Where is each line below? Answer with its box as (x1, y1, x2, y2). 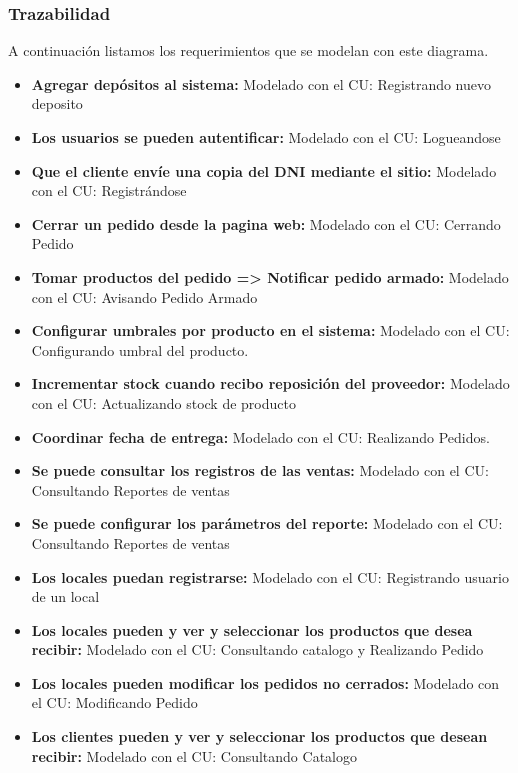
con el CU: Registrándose (31, 180, 187, 201)
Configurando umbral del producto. (31, 339, 249, 360)
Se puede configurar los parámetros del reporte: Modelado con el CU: (31, 513, 503, 534)
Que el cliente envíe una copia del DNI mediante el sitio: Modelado (31, 160, 497, 181)
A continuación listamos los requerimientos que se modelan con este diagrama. (8, 40, 489, 61)
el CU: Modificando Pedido (31, 692, 198, 713)
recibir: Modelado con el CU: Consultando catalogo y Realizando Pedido (31, 639, 484, 660)
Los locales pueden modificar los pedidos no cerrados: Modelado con (31, 672, 500, 693)
